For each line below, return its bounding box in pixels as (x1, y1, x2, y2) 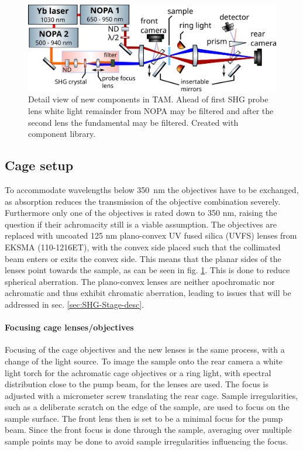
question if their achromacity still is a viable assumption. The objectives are (5, 218, 277, 230)
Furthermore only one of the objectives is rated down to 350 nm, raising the (5, 206, 277, 219)
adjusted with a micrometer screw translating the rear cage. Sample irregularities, (5, 389, 298, 401)
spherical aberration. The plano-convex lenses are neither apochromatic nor (5, 275, 275, 287)
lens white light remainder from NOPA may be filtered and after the (28, 105, 274, 116)
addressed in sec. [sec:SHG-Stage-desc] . (5, 298, 144, 310)
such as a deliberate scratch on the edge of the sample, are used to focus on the (5, 401, 290, 413)
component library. (28, 128, 96, 140)
